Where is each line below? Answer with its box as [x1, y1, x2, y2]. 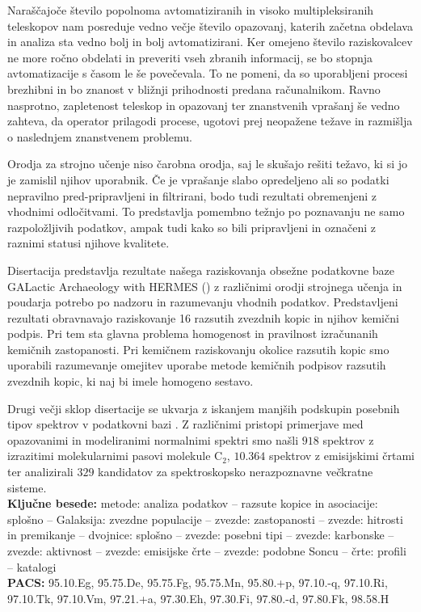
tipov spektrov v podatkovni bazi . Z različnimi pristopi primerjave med [7, 416, 364, 433]
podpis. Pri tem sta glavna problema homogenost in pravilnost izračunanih [7, 325, 378, 342]
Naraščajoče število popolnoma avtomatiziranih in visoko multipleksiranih [7, 2, 374, 18]
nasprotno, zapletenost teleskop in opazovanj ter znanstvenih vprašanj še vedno [7, 96, 400, 113]
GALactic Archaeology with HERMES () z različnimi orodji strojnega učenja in [7, 277, 402, 294]
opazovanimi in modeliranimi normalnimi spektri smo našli [7, 431, 299, 448]
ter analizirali [7, 463, 74, 480]
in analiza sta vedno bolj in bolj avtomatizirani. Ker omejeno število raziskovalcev [7, 33, 413, 50]
